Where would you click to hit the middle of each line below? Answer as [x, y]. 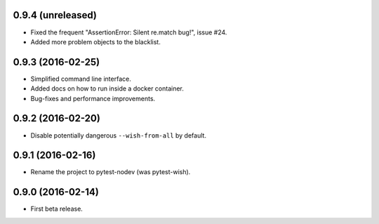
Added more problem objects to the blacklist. [95, 41]
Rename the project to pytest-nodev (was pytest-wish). [111, 172]
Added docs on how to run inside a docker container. [107, 88]
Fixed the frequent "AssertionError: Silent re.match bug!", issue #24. [129, 32]
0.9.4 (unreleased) [55, 15]
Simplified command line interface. [81, 79]
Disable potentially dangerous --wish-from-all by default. [119, 135]
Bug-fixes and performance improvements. [93, 98]
